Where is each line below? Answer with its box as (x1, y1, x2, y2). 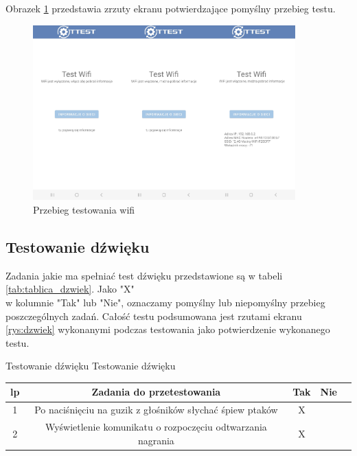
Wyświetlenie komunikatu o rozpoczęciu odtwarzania (45, 420, 267, 434)
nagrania (137, 433, 174, 447)
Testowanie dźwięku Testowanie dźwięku (5, 358, 176, 373)
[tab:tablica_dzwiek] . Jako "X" (5, 282, 135, 296)
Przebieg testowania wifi (33, 202, 135, 216)
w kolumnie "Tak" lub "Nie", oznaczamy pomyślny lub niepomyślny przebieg (5, 295, 325, 309)
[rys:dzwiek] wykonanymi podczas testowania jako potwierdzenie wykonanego (5, 322, 330, 337)
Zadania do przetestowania (91, 385, 221, 399)
